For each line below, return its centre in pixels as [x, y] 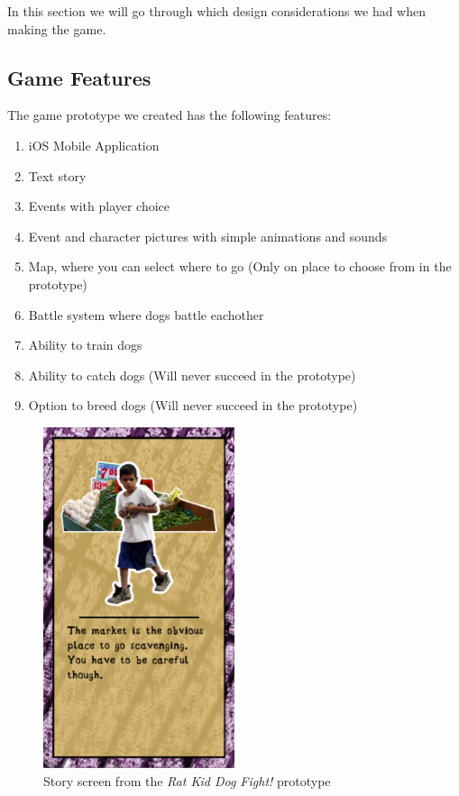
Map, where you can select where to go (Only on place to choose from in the [240, 266]
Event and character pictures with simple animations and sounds [208, 236]
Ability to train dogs [85, 345]
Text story [57, 175]
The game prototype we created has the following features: [170, 115]
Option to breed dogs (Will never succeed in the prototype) [193, 405]
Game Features [79, 77]
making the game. [57, 28]
